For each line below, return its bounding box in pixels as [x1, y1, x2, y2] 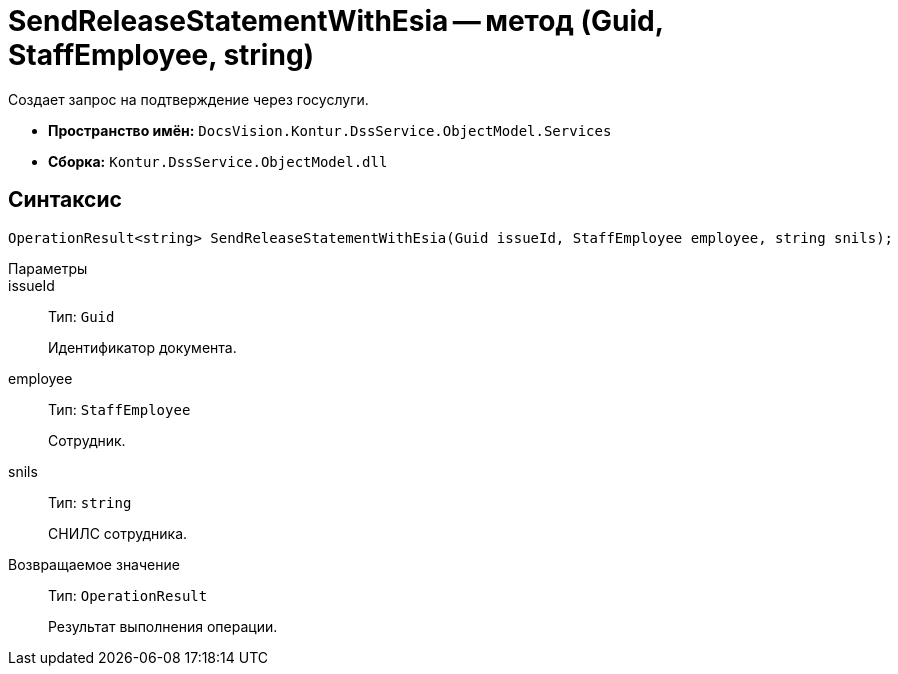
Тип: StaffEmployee [48, 400, 191, 418]
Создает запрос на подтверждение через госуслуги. [8, 90, 369, 108]
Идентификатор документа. [48, 338, 237, 356]
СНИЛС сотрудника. [48, 524, 188, 542]
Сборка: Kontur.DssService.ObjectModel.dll [48, 152, 388, 170]
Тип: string [48, 493, 132, 511]
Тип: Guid [48, 307, 115, 325]
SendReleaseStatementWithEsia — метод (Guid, [8, 4, 664, 38]
